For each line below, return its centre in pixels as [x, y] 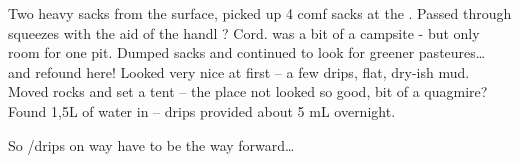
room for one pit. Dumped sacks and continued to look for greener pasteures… [247, 52]
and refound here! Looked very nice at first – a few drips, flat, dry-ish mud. [239, 71]
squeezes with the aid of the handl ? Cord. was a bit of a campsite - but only [244, 32]
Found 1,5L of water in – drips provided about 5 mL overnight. [202, 110]
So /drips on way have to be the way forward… [151, 144]
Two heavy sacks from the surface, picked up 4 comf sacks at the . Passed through [260, 13]
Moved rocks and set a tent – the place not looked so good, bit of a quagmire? [248, 91]
